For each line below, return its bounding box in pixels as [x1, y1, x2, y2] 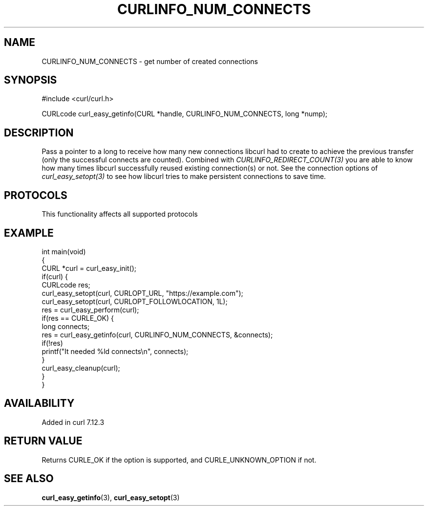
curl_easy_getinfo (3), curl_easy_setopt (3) [42, 493, 180, 502]
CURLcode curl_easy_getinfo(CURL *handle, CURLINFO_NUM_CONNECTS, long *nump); [42, 110, 327, 118]
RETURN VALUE [4, 435, 83, 447]
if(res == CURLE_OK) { [42, 313, 114, 322]
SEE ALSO [4, 472, 54, 485]
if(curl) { [42, 272, 68, 281]
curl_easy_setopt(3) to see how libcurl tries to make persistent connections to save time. [42, 172, 326, 181]
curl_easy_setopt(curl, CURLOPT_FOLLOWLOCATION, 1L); [42, 297, 228, 306]
